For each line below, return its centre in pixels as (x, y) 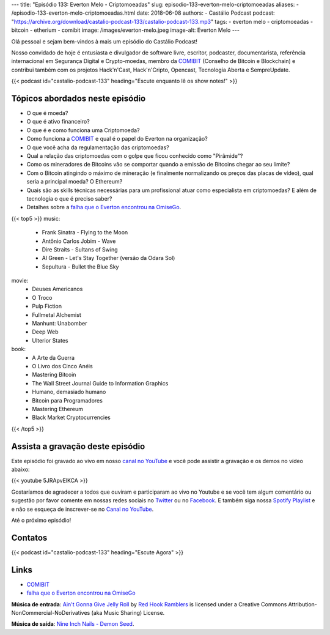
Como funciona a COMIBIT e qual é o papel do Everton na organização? (117, 139)
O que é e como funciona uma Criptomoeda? (83, 130)
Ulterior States (50, 340)
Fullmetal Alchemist (57, 314)
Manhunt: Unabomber (60, 324)
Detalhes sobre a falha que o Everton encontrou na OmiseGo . (104, 207)
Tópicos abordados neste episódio (79, 98)
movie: (20, 281)
